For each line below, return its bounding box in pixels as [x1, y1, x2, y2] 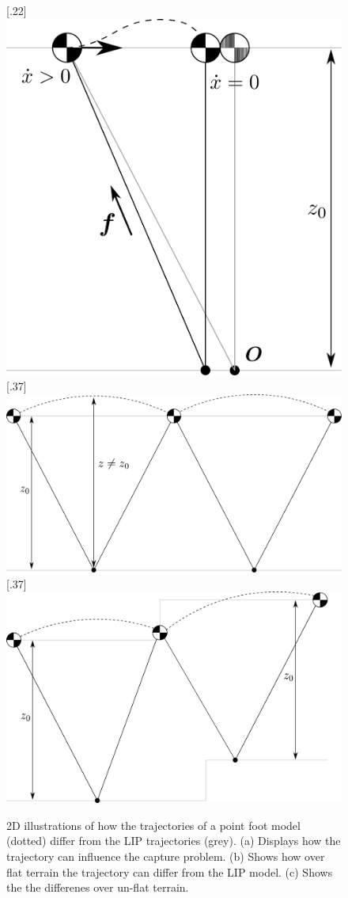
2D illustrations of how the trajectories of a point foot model [6, 816, 301, 833]
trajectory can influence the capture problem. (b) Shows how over [6, 847, 325, 864]
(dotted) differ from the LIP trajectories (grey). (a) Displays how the [6, 832, 341, 849]
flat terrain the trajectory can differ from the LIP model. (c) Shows [6, 863, 333, 880]
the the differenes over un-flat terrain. [6, 879, 189, 896]
